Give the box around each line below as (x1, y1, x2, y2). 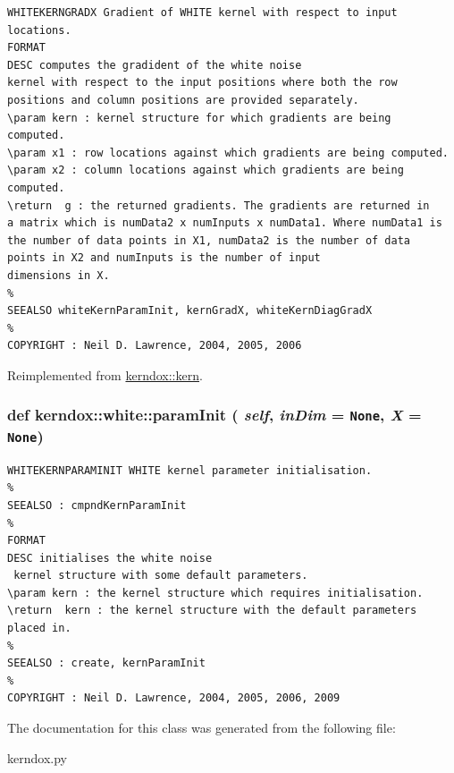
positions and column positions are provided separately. (7, 93, 359, 106)
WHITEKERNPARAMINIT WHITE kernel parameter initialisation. (7, 463, 373, 477)
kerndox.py (7, 748, 67, 767)
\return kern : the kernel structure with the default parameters (7, 604, 417, 617)
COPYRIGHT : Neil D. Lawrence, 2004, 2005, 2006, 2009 (7, 692, 340, 705)
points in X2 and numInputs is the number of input (7, 251, 321, 265)
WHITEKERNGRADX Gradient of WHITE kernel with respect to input (7, 6, 398, 19)
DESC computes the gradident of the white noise (7, 58, 302, 72)
